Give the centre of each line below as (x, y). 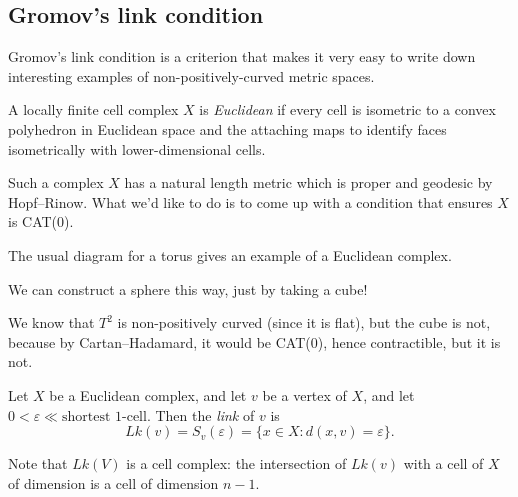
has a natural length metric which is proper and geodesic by (308, 182)
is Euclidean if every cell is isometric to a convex (347, 109)
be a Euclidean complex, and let (148, 394)
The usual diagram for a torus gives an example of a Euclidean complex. (230, 254)
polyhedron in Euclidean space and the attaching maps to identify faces (227, 128)
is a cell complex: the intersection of (236, 463)
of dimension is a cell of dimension (113, 482)
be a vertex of (304, 394)
